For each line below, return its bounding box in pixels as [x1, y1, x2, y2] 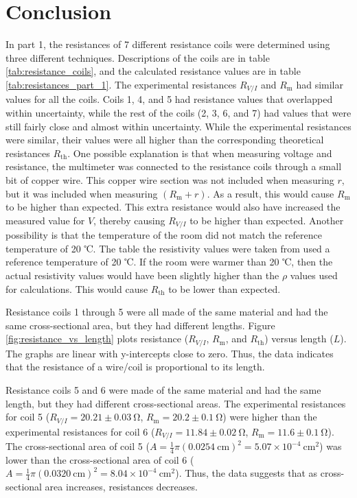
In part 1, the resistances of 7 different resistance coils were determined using [5, 37, 330, 51]
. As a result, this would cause [207, 186, 334, 200]
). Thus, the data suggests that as [175, 466, 318, 480]
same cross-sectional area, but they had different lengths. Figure [5, 318, 275, 332]
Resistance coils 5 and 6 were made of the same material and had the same [5, 382, 321, 396]
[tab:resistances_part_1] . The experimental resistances [5, 77, 237, 91]
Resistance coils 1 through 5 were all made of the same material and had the [5, 305, 328, 319]
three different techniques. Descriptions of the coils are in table [5, 50, 270, 64]
